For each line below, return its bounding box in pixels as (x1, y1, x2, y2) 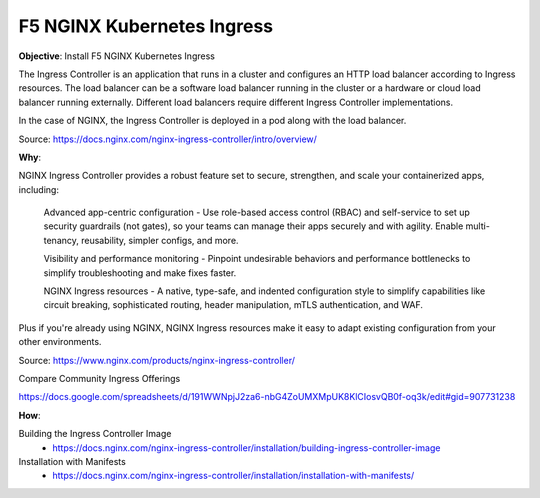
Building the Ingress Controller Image (18, 428, 172, 440)
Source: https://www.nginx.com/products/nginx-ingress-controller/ (18, 354, 295, 366)
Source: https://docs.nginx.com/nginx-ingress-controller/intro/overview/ (18, 133, 317, 145)
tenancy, (43, 234, 80, 246)
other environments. (18, 336, 102, 348)
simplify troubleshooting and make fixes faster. (43, 266, 237, 279)
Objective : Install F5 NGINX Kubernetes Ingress (18, 50, 215, 62)
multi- (465, 220, 490, 232)
